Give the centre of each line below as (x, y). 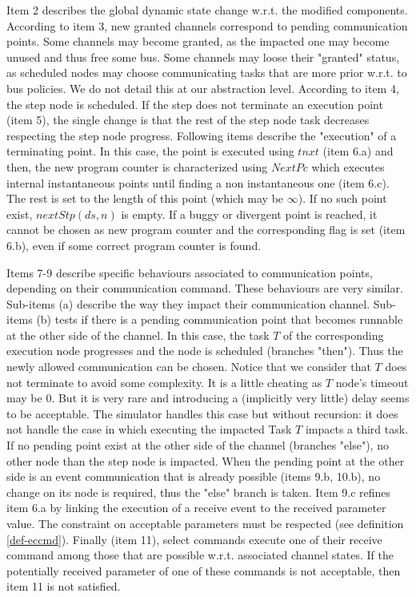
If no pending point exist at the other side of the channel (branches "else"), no (198, 445)
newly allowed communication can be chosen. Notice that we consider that (189, 367)
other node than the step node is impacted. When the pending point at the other (206, 460)
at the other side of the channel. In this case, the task (138, 335)
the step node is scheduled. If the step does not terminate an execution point (195, 104)
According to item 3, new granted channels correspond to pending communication (207, 25)
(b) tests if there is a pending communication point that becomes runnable (220, 319)
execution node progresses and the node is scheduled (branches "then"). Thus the (205, 351)
